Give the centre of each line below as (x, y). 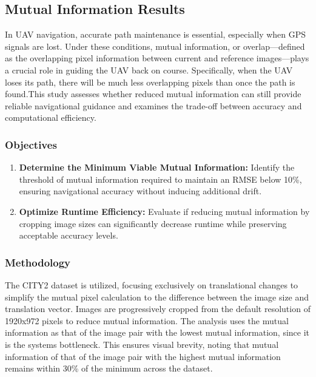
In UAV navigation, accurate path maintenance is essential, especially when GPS (156, 34)
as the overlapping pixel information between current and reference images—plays (157, 58)
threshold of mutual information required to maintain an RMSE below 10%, (160, 179)
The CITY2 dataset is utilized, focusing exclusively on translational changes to (152, 284)
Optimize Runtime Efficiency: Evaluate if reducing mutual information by (164, 211)
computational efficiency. (51, 117)
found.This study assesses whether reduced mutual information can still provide (153, 94)
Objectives (31, 144)
